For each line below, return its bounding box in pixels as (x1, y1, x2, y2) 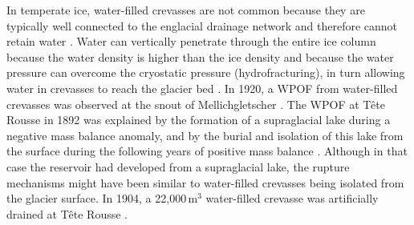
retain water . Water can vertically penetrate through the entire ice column (6, 33, 376, 50)
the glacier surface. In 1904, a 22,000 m (6, 190, 198, 207)
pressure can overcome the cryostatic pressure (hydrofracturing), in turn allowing (6, 64, 405, 81)
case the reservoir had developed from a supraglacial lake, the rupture (6, 158, 350, 175)
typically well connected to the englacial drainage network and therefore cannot (6, 17, 398, 34)
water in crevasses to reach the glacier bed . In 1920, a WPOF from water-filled (6, 79, 398, 96)
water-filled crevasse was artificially (205, 190, 379, 207)
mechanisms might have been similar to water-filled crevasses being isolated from (6, 174, 404, 191)
